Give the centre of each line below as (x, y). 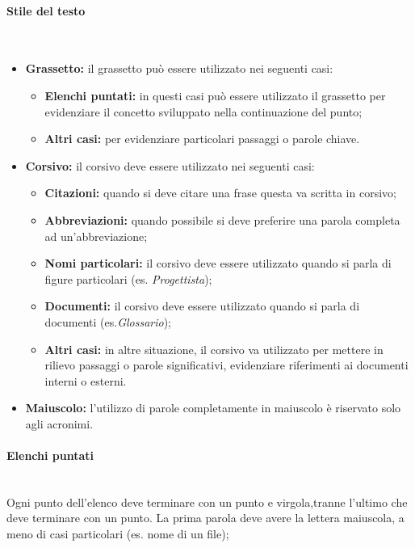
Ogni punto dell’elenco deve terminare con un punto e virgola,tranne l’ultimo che (207, 502)
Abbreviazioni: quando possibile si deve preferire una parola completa (222, 219)
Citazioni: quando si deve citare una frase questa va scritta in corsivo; (220, 193)
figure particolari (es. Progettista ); (128, 278)
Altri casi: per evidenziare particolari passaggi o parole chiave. (202, 139)
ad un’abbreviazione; (96, 236)
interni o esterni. (86, 380)
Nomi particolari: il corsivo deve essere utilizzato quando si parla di (218, 263)
